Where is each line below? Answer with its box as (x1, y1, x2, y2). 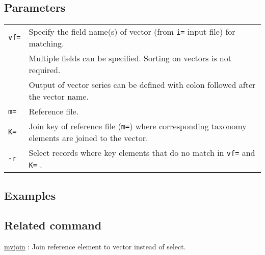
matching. (29, 37, 64, 50)
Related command (4, 217, 102, 233)
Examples (4, 187, 56, 203)
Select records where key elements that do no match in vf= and (29, 147, 255, 159)
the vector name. (29, 90, 89, 103)
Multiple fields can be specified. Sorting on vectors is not (29, 52, 231, 64)
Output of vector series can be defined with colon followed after (29, 79, 256, 91)
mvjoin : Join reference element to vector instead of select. (4, 241, 186, 252)
